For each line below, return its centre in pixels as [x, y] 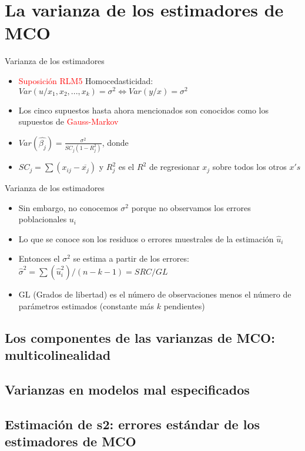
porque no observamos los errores [191, 207]
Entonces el [39, 258]
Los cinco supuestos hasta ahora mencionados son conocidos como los [143, 110]
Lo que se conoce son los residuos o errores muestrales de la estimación [146, 238]
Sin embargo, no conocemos [68, 207]
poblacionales [43, 219]
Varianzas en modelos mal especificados [127, 389]
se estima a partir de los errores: [131, 258]
